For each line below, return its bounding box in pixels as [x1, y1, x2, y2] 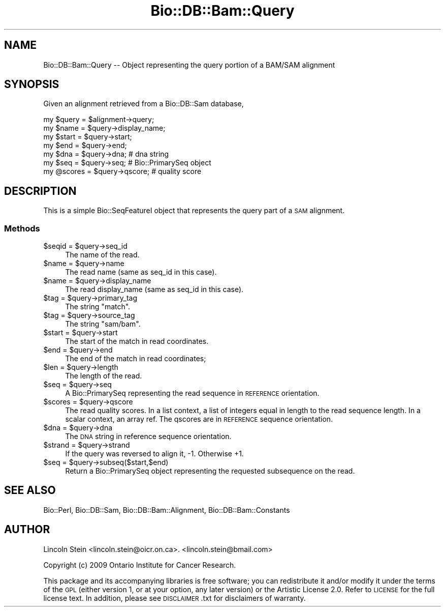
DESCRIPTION [4, 184, 77, 197]
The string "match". [65, 302, 131, 311]
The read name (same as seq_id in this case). [65, 268, 217, 277]
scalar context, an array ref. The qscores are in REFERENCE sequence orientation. [65, 415, 333, 424]
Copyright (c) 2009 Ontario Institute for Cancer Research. [43, 560, 236, 569]
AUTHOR [4, 523, 50, 536]
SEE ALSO [4, 484, 56, 497]
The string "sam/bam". [65, 319, 141, 329]
